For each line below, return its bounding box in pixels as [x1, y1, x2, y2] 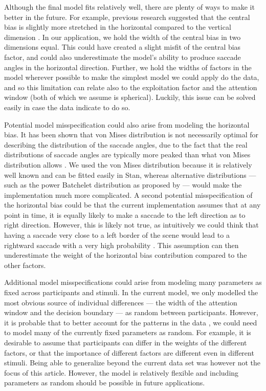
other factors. [4, 259, 46, 270]
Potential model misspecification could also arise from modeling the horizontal [4, 119, 250, 130]
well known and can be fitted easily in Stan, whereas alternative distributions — [4, 169, 256, 180]
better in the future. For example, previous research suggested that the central [4, 11, 250, 22]
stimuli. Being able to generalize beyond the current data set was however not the [4, 357, 261, 368]
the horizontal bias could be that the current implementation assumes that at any [4, 199, 261, 210]
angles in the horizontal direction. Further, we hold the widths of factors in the [4, 61, 252, 72]
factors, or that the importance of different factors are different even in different [4, 347, 254, 358]
